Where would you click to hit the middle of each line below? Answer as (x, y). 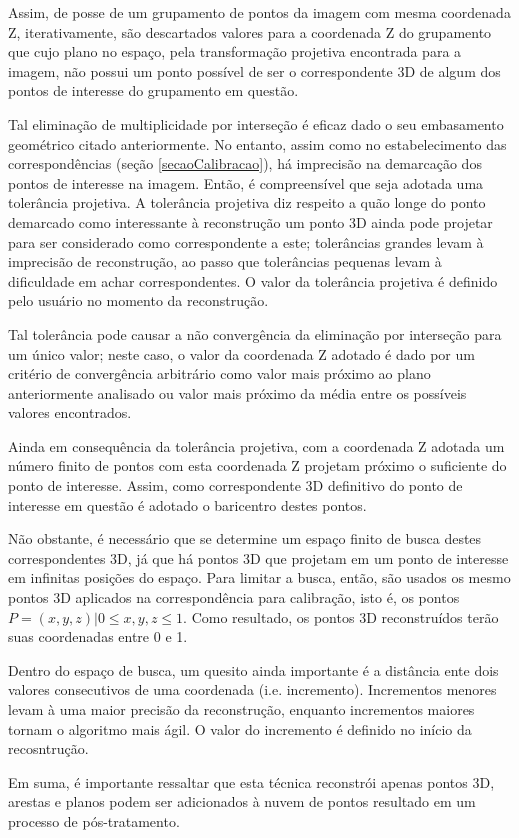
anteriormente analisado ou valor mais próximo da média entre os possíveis (237, 392)
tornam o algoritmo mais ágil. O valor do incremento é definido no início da (240, 728)
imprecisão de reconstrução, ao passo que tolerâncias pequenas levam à (225, 261)
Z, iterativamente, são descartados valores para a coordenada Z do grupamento (250, 31)
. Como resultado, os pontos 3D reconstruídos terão (341, 616)
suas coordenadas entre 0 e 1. (98, 636)
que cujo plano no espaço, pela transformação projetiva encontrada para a (235, 51)
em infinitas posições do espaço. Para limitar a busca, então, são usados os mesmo (259, 577)
